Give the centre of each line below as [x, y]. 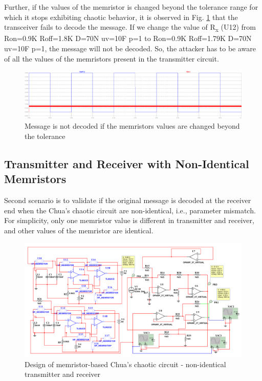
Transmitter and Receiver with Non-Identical [127, 163]
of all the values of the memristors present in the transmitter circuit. [112, 58]
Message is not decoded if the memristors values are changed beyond [132, 126]
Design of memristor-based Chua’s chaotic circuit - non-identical [125, 364]
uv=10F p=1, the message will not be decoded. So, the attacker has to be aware [130, 48]
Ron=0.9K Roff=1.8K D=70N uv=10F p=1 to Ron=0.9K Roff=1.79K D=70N [128, 38]
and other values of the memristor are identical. [79, 230]
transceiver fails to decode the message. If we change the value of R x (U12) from [130, 27]
